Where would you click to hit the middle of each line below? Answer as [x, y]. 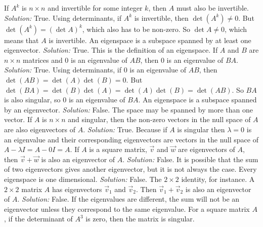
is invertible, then [161, 17]
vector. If [18, 119]
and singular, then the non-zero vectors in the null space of [159, 119]
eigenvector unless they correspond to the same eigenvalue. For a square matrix [127, 209]
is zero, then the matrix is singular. [140, 219]
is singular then [201, 129]
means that [21, 40]
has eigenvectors [77, 189]
